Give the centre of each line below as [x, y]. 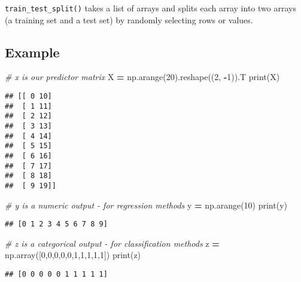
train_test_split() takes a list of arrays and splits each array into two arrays [150, 8]
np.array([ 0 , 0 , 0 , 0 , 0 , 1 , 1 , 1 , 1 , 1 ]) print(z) [73, 255]
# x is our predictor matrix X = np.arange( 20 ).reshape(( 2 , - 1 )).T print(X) [142, 77]
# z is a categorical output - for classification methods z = [112, 243]
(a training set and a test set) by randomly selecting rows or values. [129, 19]
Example [32, 52]
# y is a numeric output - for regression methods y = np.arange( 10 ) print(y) [146, 205]
